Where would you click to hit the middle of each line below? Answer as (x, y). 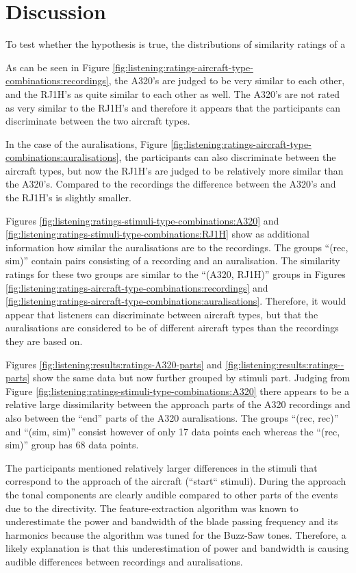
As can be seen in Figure (58, 67)
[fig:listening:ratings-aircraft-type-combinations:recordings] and (137, 287)
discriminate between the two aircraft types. (98, 121)
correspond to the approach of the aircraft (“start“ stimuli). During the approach (176, 481)
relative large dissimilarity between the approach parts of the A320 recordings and (178, 404)
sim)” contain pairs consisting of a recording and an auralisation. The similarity (173, 260)
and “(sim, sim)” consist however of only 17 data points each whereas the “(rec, (173, 431)
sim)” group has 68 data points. (72, 445)
